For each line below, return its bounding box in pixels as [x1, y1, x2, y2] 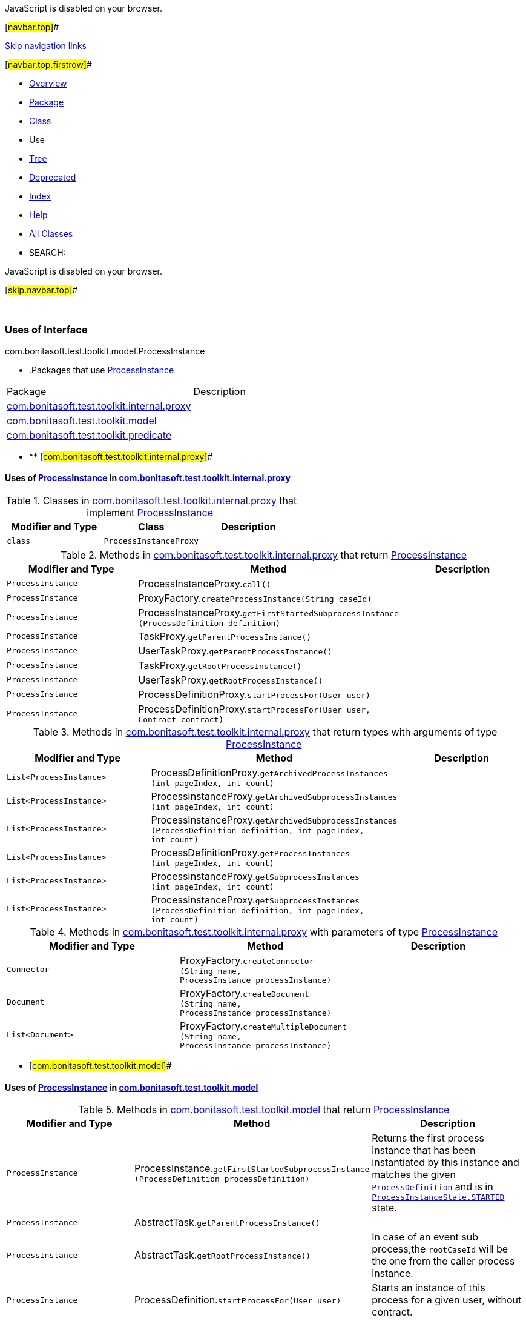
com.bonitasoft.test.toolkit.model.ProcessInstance [5, 345, 205, 356]
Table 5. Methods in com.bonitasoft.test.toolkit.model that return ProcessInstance [78, 1103, 450, 1116]
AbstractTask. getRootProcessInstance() [134, 1249, 311, 1262]
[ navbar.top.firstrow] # [5, 59, 92, 70]
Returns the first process [372, 1132, 485, 1145]
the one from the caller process [372, 1255, 515, 1268]
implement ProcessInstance [87, 506, 213, 519]
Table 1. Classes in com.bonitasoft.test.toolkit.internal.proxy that [5, 494, 297, 507]
